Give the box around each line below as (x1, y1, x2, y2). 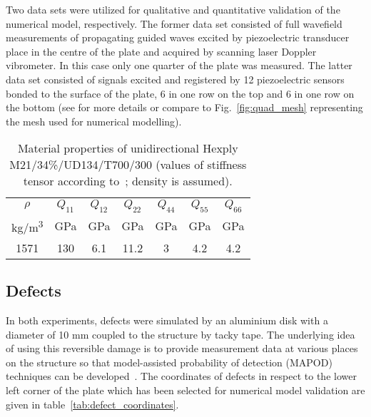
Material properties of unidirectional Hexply (17, 140, 238, 157)
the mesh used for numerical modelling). (6, 113, 182, 128)
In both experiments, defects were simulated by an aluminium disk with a (6, 313, 328, 328)
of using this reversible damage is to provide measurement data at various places (6, 341, 358, 356)
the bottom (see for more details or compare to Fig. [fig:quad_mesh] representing (6, 100, 363, 115)
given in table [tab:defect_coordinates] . (6, 396, 179, 411)
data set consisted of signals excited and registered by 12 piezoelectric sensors (6, 71, 345, 86)
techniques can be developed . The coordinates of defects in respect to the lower (6, 369, 357, 383)
